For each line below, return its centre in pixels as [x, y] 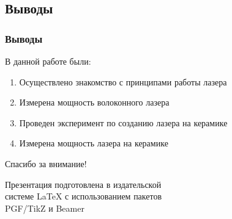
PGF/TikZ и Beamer [45, 208]
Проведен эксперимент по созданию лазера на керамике [123, 122]
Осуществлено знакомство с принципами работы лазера [123, 81]
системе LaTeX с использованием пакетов [84, 196]
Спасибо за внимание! [46, 163]
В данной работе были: [48, 61]
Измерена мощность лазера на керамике [94, 143]
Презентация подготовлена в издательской [83, 184]
